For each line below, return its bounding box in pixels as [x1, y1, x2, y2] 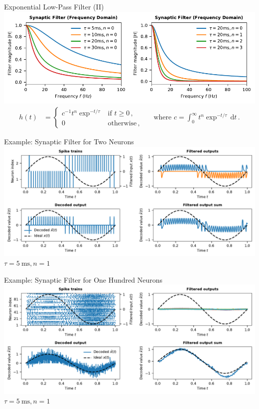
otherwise [108, 119, 137, 127]
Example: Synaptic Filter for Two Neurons [4, 136, 134, 147]
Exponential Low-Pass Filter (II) [4, 1, 104, 11]
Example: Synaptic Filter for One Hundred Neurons [4, 274, 163, 285]
